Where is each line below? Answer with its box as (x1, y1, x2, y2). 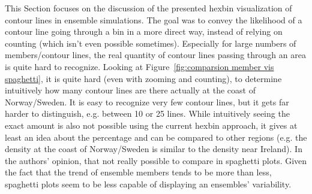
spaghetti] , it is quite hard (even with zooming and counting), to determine (5, 72, 282, 84)
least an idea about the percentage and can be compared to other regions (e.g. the (5, 131, 307, 143)
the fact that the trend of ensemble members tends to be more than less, (5, 166, 272, 178)
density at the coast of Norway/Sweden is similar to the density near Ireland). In (5, 143, 302, 155)
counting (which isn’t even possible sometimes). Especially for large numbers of (5, 37, 296, 49)
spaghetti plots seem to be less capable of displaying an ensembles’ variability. (5, 177, 292, 190)
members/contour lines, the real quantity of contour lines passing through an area (5, 48, 306, 61)
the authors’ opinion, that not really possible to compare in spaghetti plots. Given (5, 154, 307, 166)
